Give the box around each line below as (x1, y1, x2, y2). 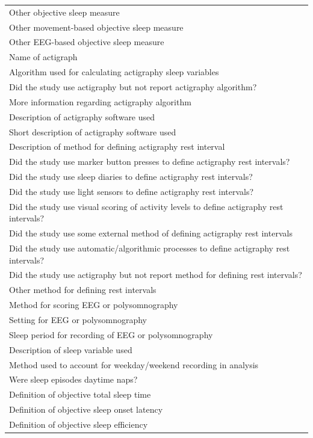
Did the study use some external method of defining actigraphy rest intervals (9, 227, 293, 239)
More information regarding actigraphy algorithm (9, 95, 191, 108)
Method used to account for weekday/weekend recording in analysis (9, 358, 259, 371)
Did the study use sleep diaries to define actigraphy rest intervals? (9, 170, 253, 183)
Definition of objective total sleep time (9, 388, 151, 401)
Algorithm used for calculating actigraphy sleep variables (9, 66, 219, 78)
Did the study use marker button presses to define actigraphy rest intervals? (9, 155, 290, 168)
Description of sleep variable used (9, 343, 132, 356)
